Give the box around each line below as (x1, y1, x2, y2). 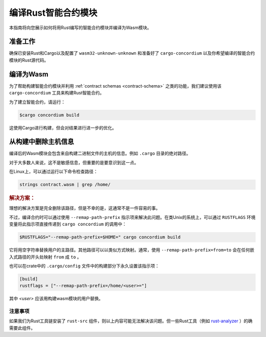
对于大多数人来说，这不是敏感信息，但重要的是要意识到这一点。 (9, 159, 139, 165)
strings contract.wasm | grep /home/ (19, 182, 111, 187)
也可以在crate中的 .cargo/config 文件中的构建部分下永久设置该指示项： (9, 263, 160, 269)
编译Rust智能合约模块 (9, 7, 98, 18)
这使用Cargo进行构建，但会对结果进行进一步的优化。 (9, 124, 117, 130)
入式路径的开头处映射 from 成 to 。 (9, 254, 82, 260)
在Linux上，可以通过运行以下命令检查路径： (9, 169, 98, 175)
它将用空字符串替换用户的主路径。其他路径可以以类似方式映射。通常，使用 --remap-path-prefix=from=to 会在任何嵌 (9, 247, 255, 253)
